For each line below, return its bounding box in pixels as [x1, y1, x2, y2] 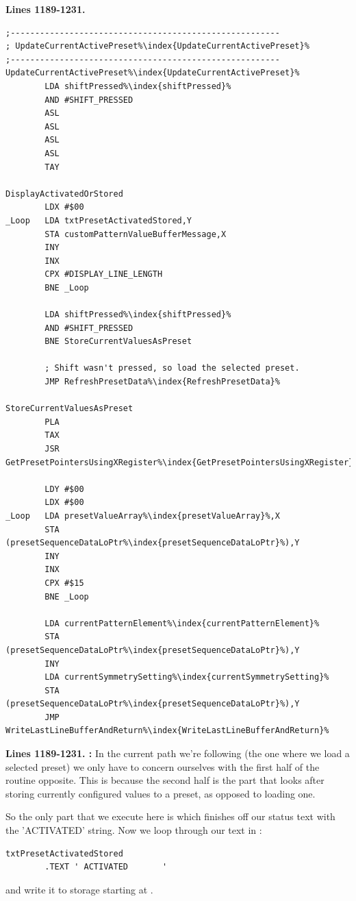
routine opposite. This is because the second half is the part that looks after [5, 773, 325, 787]
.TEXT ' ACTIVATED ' [44, 862, 168, 872]
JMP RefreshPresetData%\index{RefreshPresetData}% [44, 377, 280, 387]
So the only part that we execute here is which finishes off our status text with [5, 809, 335, 824]
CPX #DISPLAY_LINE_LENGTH [44, 269, 163, 280]
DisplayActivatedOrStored [5, 188, 123, 199]
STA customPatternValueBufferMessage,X [44, 229, 227, 239]
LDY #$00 [44, 484, 84, 494]
